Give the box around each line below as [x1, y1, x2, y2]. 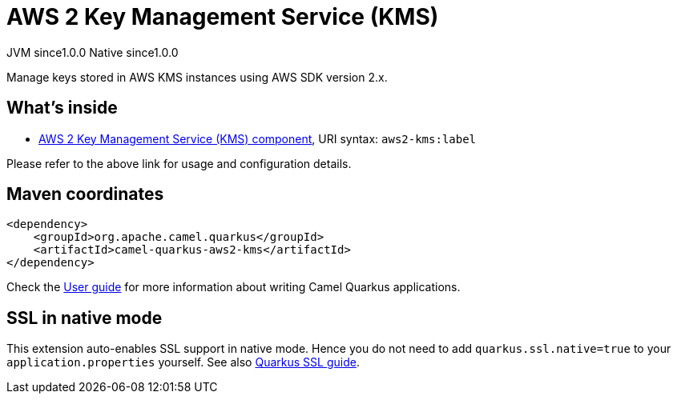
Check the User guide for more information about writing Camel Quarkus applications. [6, 280, 461, 294]
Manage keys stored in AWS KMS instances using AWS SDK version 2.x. [6, 70, 388, 84]
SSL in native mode [6, 307, 163, 328]
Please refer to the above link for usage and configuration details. [6, 156, 352, 170]
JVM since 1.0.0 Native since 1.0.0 [6, 45, 179, 59]
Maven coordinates [6, 184, 164, 205]
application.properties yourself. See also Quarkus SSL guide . [6, 355, 360, 370]
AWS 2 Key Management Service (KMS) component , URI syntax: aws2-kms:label [38, 131, 477, 146]
